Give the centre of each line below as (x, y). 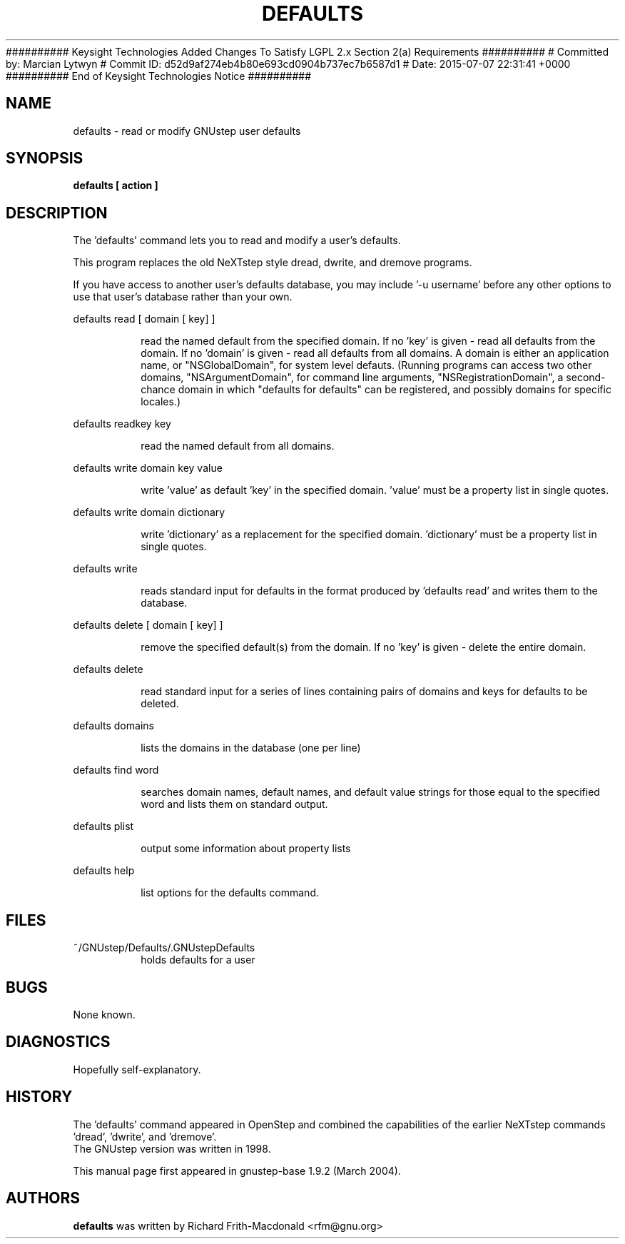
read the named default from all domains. (238, 446)
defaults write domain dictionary (149, 512)
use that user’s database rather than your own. (183, 297)
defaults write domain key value (148, 468)
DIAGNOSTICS (58, 1042)
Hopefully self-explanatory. (137, 1069)
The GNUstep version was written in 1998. (172, 1148)
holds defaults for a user (198, 960)
